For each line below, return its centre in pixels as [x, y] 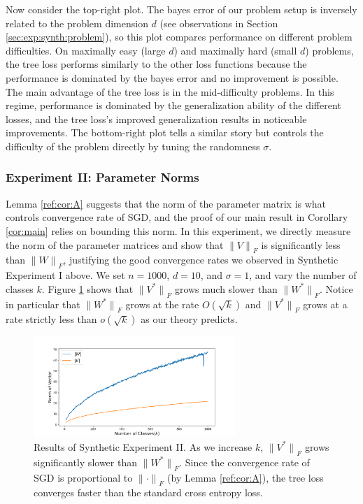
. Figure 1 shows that [87, 288]
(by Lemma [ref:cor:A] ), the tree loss [245, 477]
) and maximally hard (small [235, 50]
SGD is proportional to [83, 477]
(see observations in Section [219, 23]
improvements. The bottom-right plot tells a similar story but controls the [165, 132]
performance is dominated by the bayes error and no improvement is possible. [172, 77]
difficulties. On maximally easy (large [86, 50]
